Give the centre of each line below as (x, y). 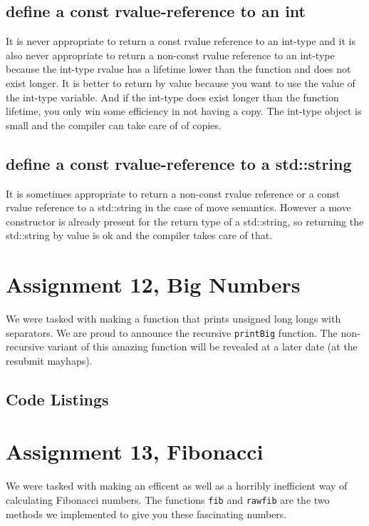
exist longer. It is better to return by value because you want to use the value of (181, 82)
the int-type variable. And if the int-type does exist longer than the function (172, 97)
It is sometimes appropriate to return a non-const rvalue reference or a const (173, 193)
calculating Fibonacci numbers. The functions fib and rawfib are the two (168, 500)
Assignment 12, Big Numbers (153, 284)
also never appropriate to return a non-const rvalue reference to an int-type (170, 55)
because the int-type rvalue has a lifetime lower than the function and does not (178, 69)
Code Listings (57, 399)
